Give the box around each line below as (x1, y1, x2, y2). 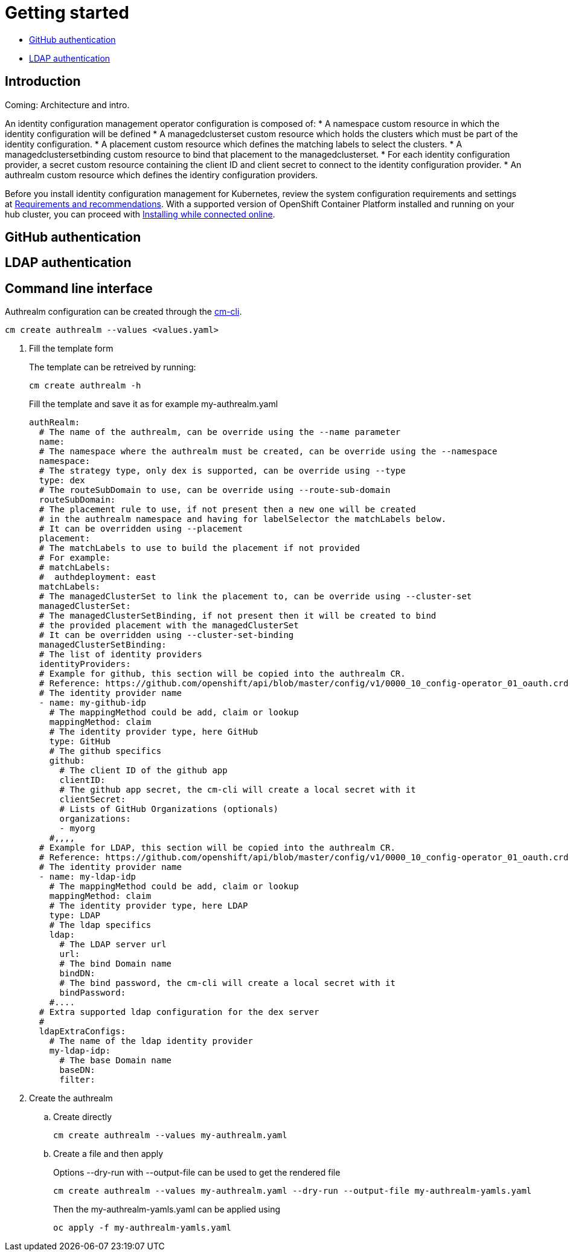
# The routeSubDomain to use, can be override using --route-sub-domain (39, 485, 391, 495)
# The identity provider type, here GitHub (49, 727, 258, 737)
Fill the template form (29, 343, 114, 354)
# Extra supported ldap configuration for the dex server (39, 1007, 319, 1017)
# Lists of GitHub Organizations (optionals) (59, 804, 279, 814)
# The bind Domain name (59, 959, 172, 969)
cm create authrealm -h (29, 381, 141, 391)
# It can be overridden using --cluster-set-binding (39, 630, 294, 640)
